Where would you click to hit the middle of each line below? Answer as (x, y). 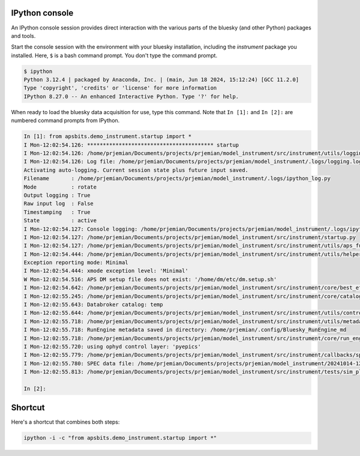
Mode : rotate (60, 187)
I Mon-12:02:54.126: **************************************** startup (131, 145)
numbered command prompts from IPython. (65, 121)
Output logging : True (57, 195)
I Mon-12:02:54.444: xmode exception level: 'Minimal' (106, 271)
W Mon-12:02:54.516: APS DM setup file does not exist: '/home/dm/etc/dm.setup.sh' (150, 279)
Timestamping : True (57, 212)
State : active (60, 220)
